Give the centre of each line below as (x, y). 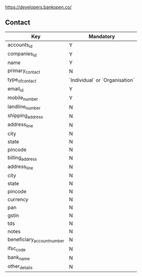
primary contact (24, 71)
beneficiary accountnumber (36, 240)
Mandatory (102, 36)
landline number (24, 107)
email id (15, 89)
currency (18, 199)
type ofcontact (22, 80)
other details (20, 267)
